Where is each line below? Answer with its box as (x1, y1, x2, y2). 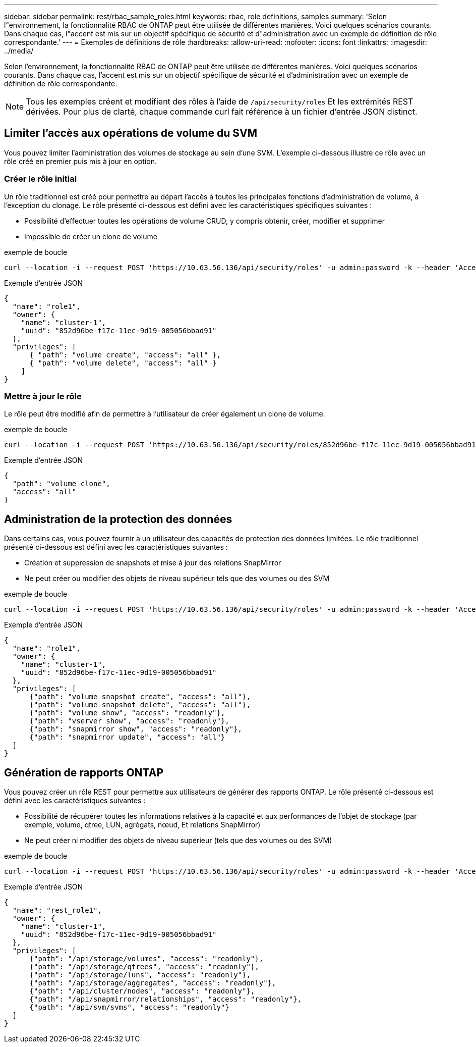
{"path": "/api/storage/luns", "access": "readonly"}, (29, 971, 251, 979)
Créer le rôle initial (4, 174, 77, 184)
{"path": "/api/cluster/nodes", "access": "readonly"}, (29, 987, 255, 996)
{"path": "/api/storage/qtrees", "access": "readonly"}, (29, 963, 259, 971)
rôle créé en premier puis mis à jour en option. (4, 156, 157, 166)
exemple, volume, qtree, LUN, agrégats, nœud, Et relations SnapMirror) (24, 820, 261, 829)
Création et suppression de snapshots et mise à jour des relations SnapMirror (24, 558, 281, 567)
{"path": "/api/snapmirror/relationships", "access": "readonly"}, (29, 995, 302, 1004)
